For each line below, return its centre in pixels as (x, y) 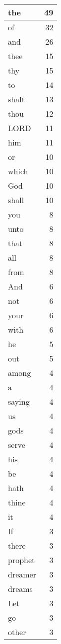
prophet (22, 560)
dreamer (22, 574)
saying (19, 401)
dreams (20, 589)
